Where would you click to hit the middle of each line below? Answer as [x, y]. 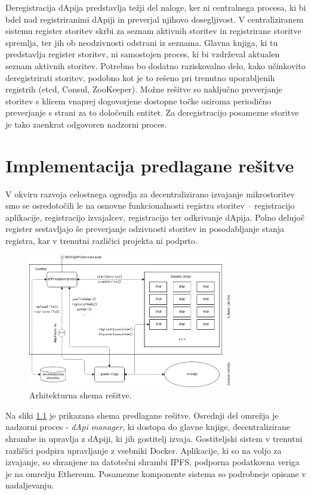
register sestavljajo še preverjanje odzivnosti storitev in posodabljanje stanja [145, 229]
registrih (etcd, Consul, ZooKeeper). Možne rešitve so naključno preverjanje [144, 89]
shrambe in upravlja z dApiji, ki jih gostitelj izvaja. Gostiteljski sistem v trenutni [154, 438]
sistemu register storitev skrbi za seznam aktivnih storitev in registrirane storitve [153, 31]
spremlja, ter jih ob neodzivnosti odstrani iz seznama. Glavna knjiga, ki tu [142, 42]
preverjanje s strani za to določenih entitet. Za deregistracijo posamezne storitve [152, 112]
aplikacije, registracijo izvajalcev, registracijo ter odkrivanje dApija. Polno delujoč [155, 217]
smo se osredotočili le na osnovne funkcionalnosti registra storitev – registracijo [150, 205]
